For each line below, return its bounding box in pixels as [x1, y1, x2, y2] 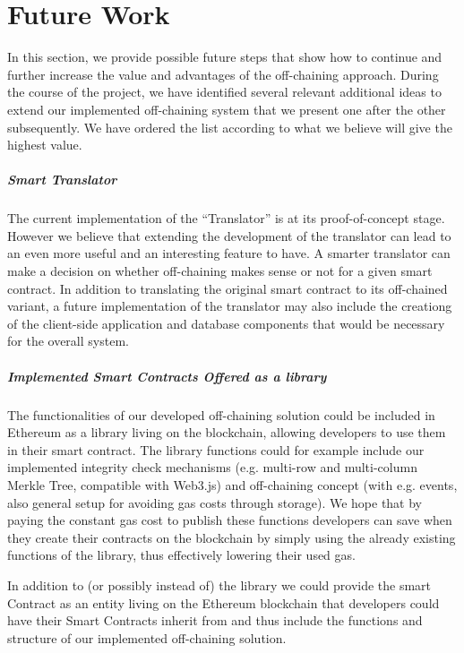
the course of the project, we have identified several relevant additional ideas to [7, 82, 442, 101]
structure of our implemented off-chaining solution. [7, 628, 287, 647]
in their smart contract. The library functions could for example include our [7, 440, 425, 459]
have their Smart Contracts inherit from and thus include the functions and [7, 611, 423, 630]
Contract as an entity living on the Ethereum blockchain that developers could [7, 593, 440, 612]
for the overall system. [7, 331, 129, 350]
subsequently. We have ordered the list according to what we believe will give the [7, 117, 452, 136]
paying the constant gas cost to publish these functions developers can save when [7, 511, 452, 529]
